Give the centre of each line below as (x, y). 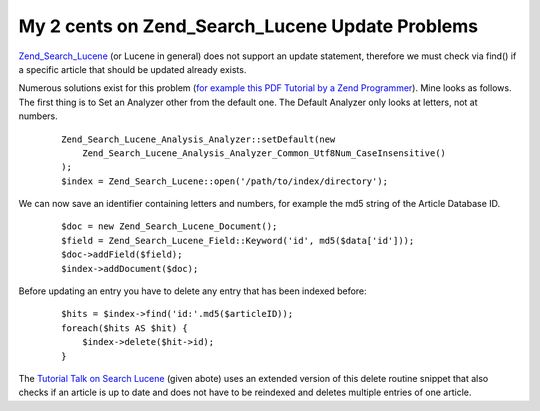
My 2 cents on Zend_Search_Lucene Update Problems (248, 26)
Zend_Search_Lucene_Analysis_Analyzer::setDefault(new (198, 139)
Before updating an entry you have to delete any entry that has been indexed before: (192, 291)
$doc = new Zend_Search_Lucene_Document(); (169, 226)
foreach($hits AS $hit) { (125, 328)
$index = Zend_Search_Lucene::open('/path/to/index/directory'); (225, 181)
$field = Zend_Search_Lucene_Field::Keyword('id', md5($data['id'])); (238, 240)
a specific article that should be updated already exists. (132, 69)
